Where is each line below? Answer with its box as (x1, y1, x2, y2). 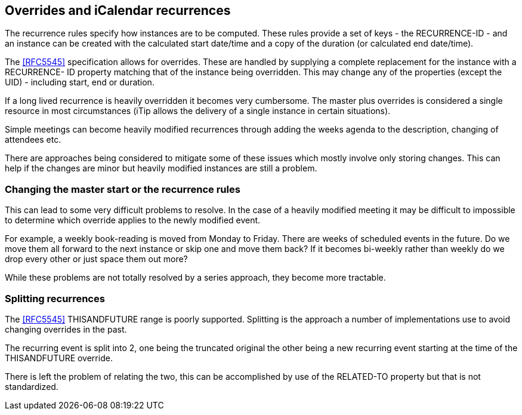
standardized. (5, 381, 58, 392)
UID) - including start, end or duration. (5, 77, 155, 88)
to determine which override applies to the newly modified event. (5, 215, 261, 226)
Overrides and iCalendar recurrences (5, 3, 231, 18)
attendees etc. (5, 134, 61, 145)
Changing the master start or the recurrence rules (5, 183, 240, 195)
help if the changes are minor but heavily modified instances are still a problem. (5, 163, 317, 174)
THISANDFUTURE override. (5, 352, 113, 363)
